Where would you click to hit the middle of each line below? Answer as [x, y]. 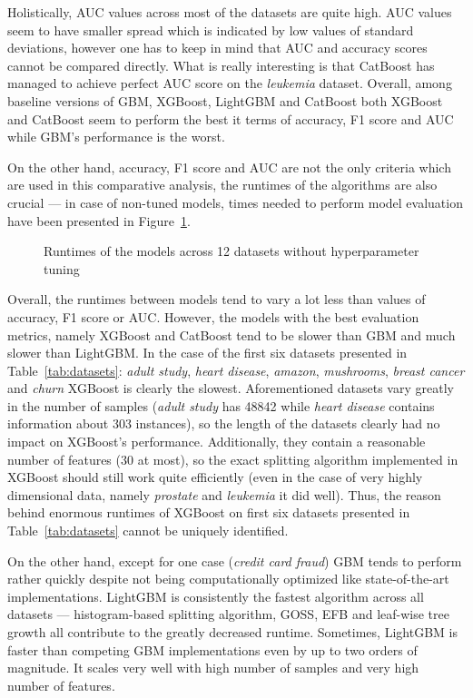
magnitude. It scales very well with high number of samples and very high [213, 668]
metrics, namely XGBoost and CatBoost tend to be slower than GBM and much [232, 334]
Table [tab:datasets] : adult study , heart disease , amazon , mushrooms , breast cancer [236, 370]
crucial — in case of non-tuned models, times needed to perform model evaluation [235, 202]
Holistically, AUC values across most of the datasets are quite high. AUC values [230, 12]
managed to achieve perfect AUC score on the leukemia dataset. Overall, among [230, 83]
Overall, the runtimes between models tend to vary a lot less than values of [217, 299]
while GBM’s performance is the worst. [116, 137]
